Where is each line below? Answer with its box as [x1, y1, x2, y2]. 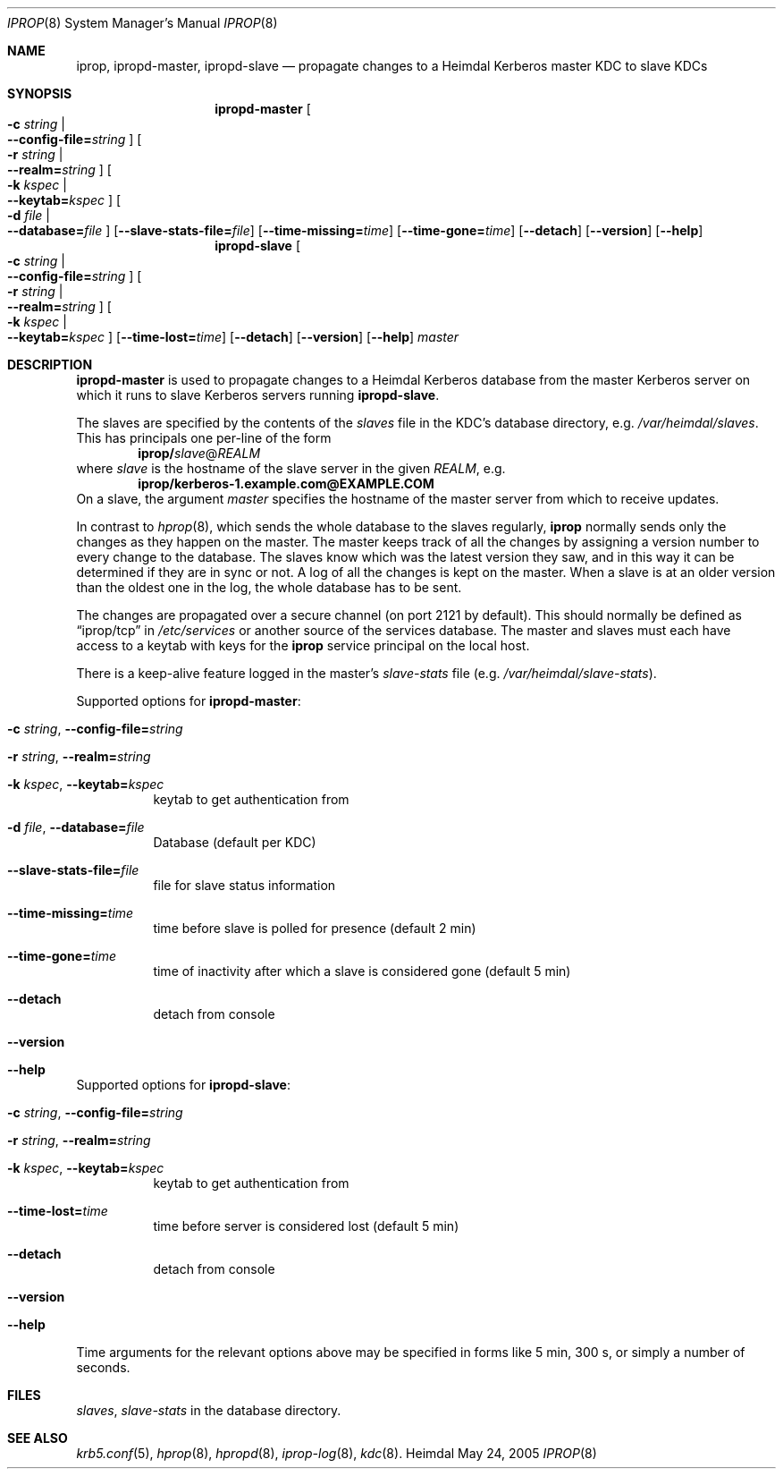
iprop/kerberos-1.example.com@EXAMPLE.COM [138, 476, 434, 491]
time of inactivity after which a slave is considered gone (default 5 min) [153, 963, 571, 979]
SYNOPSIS [7, 86, 72, 101]
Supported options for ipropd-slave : [76, 1077, 290, 1092]
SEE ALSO [7, 1430, 68, 1446]
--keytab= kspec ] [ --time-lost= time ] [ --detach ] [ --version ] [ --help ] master [7, 329, 459, 344]
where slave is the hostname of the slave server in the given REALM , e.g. [76, 461, 506, 476]
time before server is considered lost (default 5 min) [153, 1218, 459, 1234]
